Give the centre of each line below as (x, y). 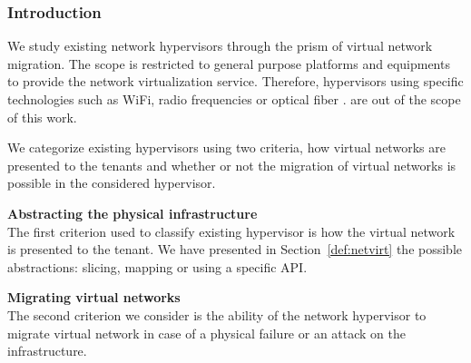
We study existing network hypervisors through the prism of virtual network (220, 46)
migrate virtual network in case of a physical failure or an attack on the (207, 333)
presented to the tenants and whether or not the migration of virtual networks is (232, 165)
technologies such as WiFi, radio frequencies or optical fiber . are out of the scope (234, 99)
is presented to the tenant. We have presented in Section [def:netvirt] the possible (235, 249)
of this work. (42, 117)
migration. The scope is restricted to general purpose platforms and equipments (229, 63)
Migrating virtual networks (94, 297)
